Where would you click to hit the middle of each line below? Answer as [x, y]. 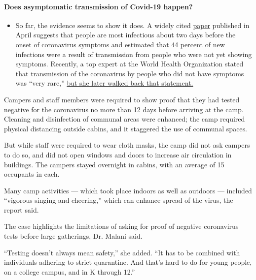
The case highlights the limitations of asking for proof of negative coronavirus [121, 226]
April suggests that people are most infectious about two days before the [126, 35]
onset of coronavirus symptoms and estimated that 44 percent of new [120, 44]
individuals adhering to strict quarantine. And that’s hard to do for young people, [128, 262]
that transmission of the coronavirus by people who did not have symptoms [130, 73]
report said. [21, 209]
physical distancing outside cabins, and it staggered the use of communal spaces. [126, 128]
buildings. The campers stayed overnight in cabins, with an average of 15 [114, 164]
